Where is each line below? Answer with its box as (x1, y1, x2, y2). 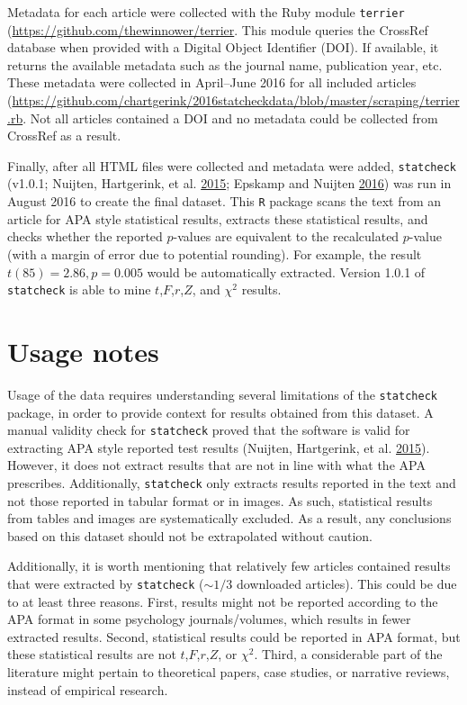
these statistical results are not (7, 645, 176, 664)
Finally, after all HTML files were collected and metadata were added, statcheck (7, 156, 456, 175)
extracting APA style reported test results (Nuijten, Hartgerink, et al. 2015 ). (7, 438, 430, 456)
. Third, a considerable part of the (254, 645, 443, 664)
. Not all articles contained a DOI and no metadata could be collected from (22, 108, 438, 127)
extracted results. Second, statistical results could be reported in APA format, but (7, 627, 461, 646)
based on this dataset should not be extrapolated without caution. (7, 526, 373, 545)
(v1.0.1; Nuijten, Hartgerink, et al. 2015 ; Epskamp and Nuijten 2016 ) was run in (7, 174, 452, 193)
